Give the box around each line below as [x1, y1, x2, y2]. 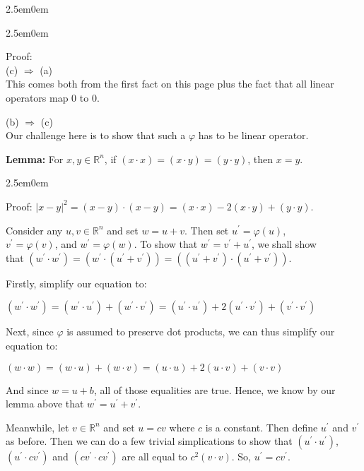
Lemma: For [6, 151, 64, 166]
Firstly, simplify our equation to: [6, 275, 147, 290]
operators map [6, 90, 69, 105]
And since [6, 382, 49, 397]
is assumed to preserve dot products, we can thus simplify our [66, 324, 335, 339]
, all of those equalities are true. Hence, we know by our [93, 382, 336, 397]
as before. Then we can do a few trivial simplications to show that [6, 434, 293, 448]
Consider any [6, 222, 63, 237]
